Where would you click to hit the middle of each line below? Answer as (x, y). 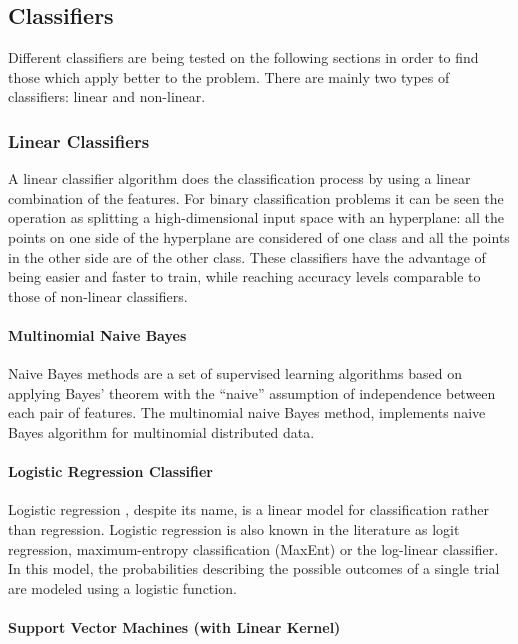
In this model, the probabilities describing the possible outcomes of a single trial (254, 568)
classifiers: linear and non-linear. (107, 96)
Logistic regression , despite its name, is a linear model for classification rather (248, 509)
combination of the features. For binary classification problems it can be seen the (256, 197)
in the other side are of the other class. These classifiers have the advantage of (247, 256)
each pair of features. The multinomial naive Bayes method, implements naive (247, 412)
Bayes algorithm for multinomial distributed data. (161, 431)
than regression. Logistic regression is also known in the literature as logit (234, 528)
